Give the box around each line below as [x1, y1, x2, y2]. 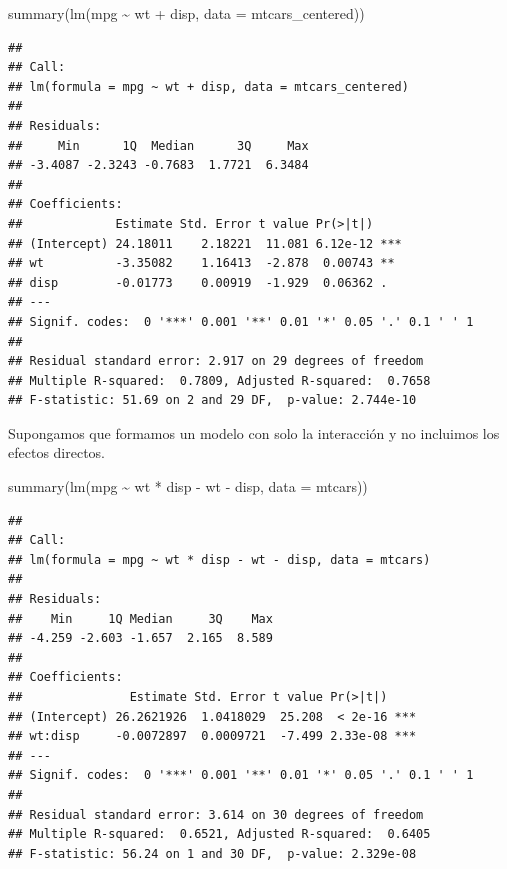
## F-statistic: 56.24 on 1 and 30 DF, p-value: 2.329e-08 [8, 846, 417, 861]
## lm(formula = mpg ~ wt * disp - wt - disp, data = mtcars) [8, 552, 431, 567]
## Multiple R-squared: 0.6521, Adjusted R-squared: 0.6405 [8, 827, 431, 842]
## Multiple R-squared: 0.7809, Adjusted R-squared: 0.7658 [8, 373, 431, 388]
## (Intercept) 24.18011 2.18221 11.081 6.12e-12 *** [8, 236, 402, 251]
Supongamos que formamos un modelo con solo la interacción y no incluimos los [8, 422, 500, 443]
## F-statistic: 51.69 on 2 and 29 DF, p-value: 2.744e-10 [8, 393, 417, 408]
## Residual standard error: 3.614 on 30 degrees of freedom [8, 807, 424, 822]
